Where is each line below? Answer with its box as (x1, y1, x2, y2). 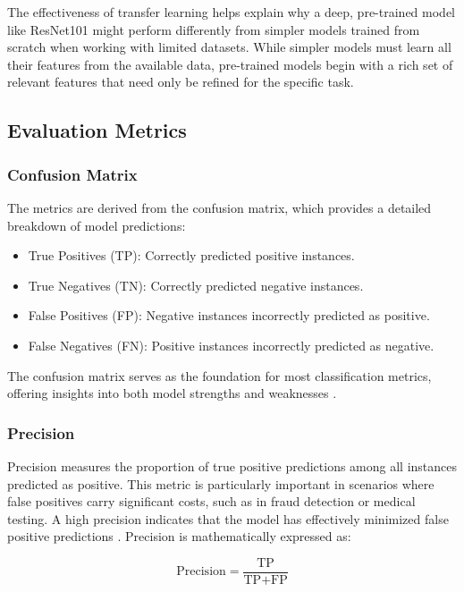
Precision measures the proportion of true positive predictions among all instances (7, 456, 458, 475)
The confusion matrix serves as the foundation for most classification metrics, (7, 366, 432, 385)
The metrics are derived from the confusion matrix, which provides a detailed (7, 198, 432, 216)
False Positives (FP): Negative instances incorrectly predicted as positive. (28, 306, 430, 325)
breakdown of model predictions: (7, 216, 186, 234)
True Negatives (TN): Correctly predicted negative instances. (28, 275, 364, 294)
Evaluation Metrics (7, 116, 187, 144)
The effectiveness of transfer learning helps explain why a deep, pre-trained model (7, 3, 455, 21)
